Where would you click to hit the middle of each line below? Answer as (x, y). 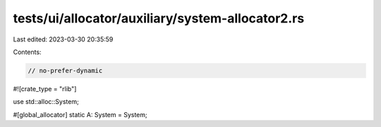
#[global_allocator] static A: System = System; (80, 114)
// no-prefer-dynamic (65, 71)
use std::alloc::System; (46, 102)
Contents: (27, 52)
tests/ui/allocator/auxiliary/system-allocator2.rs (159, 18)
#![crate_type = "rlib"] (45, 88)
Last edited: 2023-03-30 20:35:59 (63, 39)
